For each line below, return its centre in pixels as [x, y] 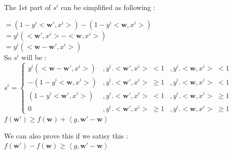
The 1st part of [28, 7]
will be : [34, 57]
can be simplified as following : [108, 7]
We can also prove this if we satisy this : [66, 135]
